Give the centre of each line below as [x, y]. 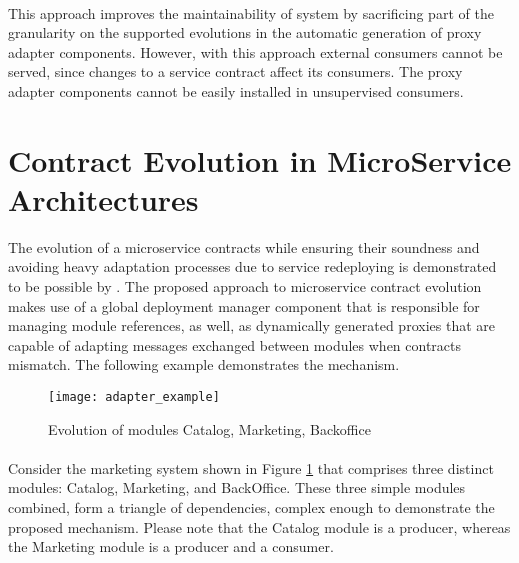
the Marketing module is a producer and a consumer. [171, 546]
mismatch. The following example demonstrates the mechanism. [204, 364]
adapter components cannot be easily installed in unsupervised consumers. [236, 90]
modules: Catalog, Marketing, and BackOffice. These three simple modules [237, 487]
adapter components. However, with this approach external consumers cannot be [255, 51]
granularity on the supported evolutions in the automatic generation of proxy [245, 32]
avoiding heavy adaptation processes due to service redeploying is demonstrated [252, 266]
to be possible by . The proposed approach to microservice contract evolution [245, 286]
